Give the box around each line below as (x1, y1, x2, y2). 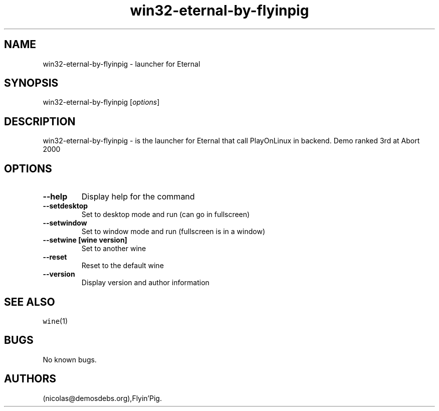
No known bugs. (43, 355, 97, 364)
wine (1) (43, 316, 68, 325)
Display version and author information (81, 278, 209, 287)
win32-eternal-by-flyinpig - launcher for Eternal (43, 59, 200, 68)
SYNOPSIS (4, 77, 59, 90)
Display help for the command (81, 191, 195, 202)
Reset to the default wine (81, 261, 164, 270)
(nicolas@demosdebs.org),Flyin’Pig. (43, 393, 162, 402)
